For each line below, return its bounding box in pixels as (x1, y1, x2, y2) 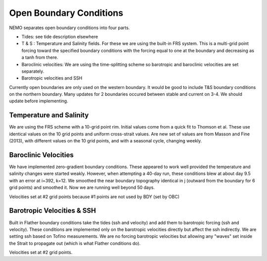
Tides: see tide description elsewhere (21, 34, 98, 40)
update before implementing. (9, 98, 69, 104)
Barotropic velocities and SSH (21, 75, 83, 81)
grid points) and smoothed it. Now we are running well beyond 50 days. (9, 184, 155, 190)
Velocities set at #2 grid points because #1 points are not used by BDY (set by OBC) (9, 193, 180, 200)
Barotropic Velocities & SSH (9, 207, 96, 215)
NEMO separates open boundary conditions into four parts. (9, 25, 130, 31)
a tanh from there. (21, 54, 58, 60)
